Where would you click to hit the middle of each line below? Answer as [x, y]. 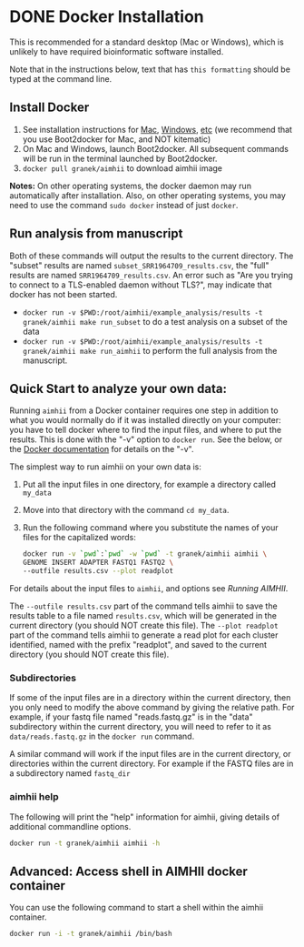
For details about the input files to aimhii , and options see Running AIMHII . [149, 588]
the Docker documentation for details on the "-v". [102, 449]
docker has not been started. [64, 294]
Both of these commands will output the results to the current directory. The [152, 256]
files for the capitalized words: [79, 538]
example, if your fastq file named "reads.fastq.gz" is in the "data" [131, 717]
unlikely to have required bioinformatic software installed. [117, 51]
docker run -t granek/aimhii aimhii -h [85, 843]
